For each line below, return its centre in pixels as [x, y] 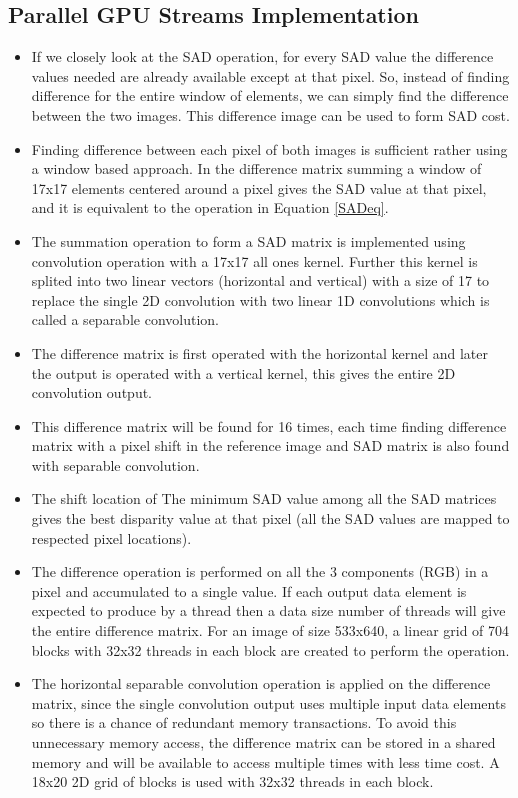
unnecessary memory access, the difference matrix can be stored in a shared [263, 742]
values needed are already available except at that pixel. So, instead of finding [270, 75]
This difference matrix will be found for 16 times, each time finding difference [269, 425]
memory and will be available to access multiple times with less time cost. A [265, 761]
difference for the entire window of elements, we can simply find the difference [270, 95]
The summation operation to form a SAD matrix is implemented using [248, 240]
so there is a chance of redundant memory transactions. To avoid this [244, 722]
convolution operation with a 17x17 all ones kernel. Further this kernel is [254, 260]
